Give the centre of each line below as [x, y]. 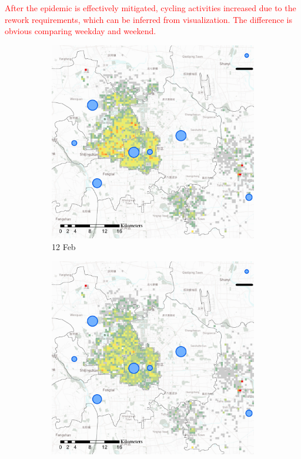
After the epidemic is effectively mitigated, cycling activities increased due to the [150, 8]
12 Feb [64, 246]
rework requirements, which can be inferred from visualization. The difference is [148, 19]
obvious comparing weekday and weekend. [81, 31]
